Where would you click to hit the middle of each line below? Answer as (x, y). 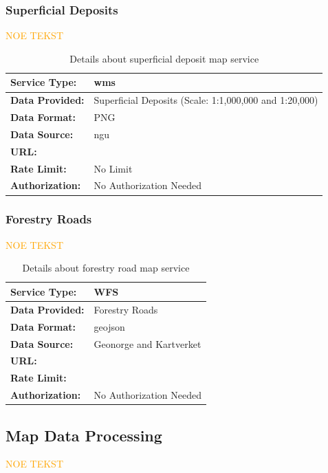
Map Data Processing (84, 435)
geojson (109, 326)
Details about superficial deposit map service (164, 58)
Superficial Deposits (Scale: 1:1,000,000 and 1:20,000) (206, 100)
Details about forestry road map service (106, 268)
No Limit (113, 168)
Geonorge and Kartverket (147, 343)
